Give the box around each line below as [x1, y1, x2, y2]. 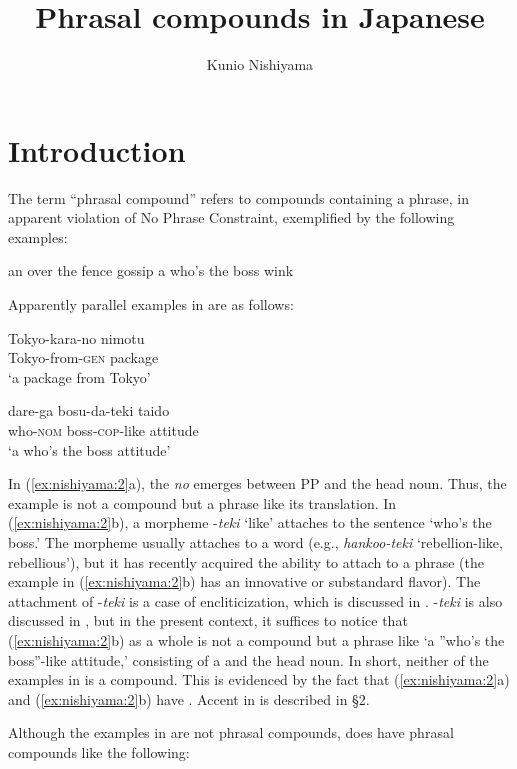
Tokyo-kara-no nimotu [8, 327, 145, 348]
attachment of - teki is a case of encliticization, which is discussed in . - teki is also [8, 590, 503, 611]
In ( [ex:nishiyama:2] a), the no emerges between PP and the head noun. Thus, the [8, 473, 507, 494]
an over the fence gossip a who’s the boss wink [8, 260, 294, 281]
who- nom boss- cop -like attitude [8, 420, 199, 440]
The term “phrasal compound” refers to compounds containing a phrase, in [8, 187, 469, 208]
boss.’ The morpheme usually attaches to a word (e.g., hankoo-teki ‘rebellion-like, [8, 531, 503, 552]
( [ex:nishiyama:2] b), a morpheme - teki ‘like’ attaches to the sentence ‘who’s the [8, 512, 492, 533]
